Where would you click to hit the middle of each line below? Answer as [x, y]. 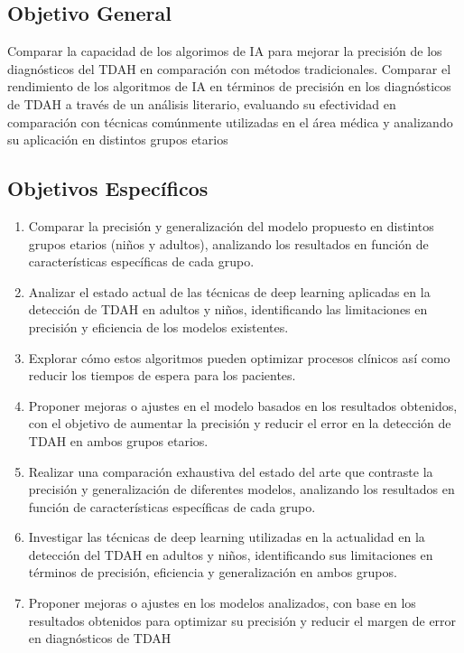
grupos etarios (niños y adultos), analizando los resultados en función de [228, 243]
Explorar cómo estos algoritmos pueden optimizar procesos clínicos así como [239, 357]
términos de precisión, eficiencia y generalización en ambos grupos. [213, 572]
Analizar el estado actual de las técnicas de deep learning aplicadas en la [229, 291]
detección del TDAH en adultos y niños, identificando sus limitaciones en [231, 554]
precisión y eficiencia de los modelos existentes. [158, 326]
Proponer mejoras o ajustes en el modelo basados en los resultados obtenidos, [243, 405]
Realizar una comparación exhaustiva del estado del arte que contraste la [231, 471]
